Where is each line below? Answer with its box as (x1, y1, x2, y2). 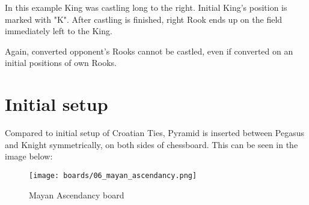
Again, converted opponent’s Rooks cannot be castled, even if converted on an (5, 44, 293, 57)
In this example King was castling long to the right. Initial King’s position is (5, 1, 287, 13)
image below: (5, 150, 53, 162)
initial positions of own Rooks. (5, 56, 117, 69)
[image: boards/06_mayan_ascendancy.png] (29, 171, 197, 180)
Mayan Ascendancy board (29, 188, 124, 201)
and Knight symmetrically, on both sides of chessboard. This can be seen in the (5, 138, 298, 150)
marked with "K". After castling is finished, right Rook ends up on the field (5, 13, 283, 25)
